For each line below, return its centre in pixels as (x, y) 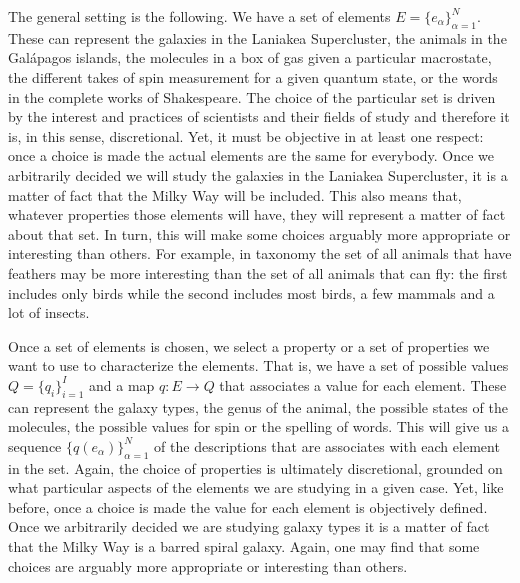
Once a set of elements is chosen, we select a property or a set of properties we (249, 345)
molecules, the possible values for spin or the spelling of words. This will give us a (258, 426)
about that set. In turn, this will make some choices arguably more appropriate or (259, 233)
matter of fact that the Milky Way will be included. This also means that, (235, 194)
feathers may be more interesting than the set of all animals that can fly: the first (258, 272)
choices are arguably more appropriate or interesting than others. (208, 565)
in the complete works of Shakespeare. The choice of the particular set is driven (252, 96)
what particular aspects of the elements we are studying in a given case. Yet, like (256, 487)
